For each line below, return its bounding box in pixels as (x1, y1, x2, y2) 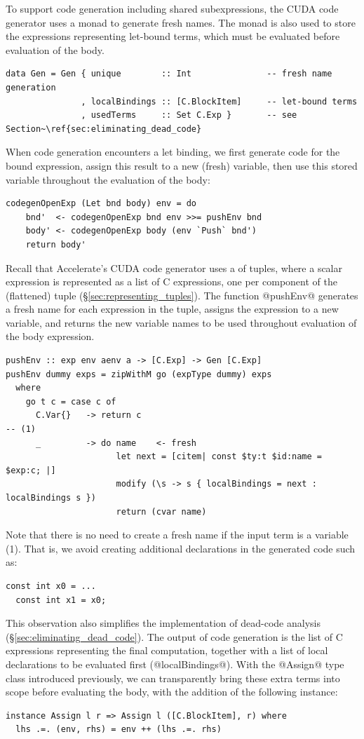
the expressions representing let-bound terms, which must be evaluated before (6, 29, 340, 43)
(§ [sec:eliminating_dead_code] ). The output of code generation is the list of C (6, 629, 343, 644)
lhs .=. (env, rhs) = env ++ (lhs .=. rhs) (15, 724, 222, 735)
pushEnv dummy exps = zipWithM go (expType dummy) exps (6, 369, 272, 379)
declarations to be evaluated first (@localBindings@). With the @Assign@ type (6, 656, 344, 671)
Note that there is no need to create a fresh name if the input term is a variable (6, 527, 349, 542)
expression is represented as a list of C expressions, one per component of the (6, 274, 337, 289)
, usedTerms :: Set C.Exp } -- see (81, 110, 297, 121)
